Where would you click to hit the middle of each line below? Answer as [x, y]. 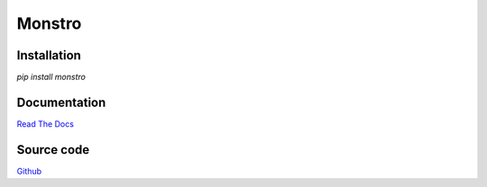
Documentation [61, 102]
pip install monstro [51, 77]
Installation [49, 55]
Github [29, 171]
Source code [53, 150]
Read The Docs [45, 124]
